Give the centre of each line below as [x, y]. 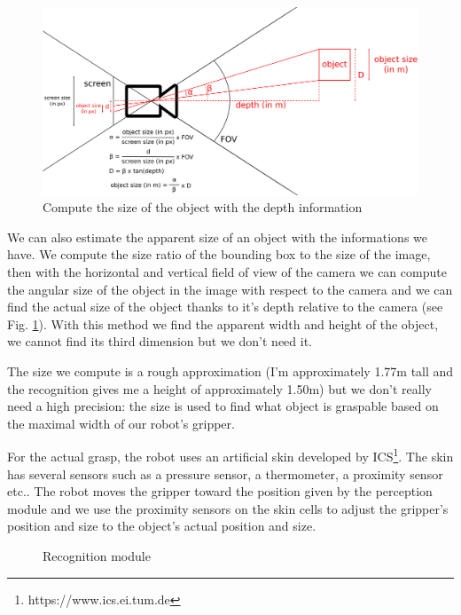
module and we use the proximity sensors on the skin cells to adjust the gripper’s [228, 508]
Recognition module [97, 555]
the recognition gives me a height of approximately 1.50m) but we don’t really [219, 388]
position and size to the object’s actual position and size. [162, 526]
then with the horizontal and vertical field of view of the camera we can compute [227, 271]
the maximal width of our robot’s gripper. [121, 423]
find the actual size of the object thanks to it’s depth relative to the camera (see [225, 307]
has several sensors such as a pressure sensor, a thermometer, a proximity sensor [225, 473]
